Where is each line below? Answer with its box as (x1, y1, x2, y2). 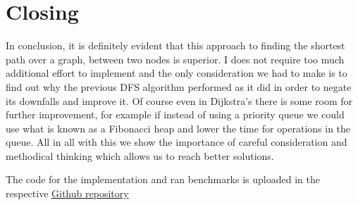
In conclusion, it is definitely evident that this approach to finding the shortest (6, 38, 345, 53)
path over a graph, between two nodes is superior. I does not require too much (6, 51, 345, 66)
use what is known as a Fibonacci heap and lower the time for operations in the (6, 120, 351, 135)
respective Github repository (6, 186, 129, 201)
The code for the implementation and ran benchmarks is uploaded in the (6, 172, 320, 187)
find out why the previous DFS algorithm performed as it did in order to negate (6, 79, 352, 94)
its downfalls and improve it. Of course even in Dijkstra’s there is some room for (6, 93, 353, 108)
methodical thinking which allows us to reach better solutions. (6, 148, 274, 163)
